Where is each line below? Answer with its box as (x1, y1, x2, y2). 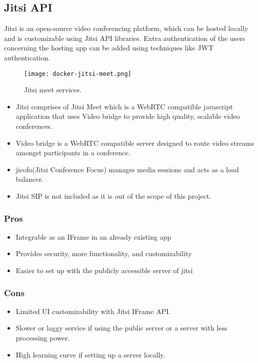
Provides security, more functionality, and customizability (15, 248, 192, 259)
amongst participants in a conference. (15, 147, 130, 158)
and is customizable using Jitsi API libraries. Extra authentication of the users (4, 32, 245, 43)
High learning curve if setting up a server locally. (15, 349, 165, 360)
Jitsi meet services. (24, 84, 82, 95)
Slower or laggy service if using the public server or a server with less (15, 323, 227, 333)
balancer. (15, 174, 44, 184)
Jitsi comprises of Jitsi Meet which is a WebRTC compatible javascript (15, 101, 233, 111)
